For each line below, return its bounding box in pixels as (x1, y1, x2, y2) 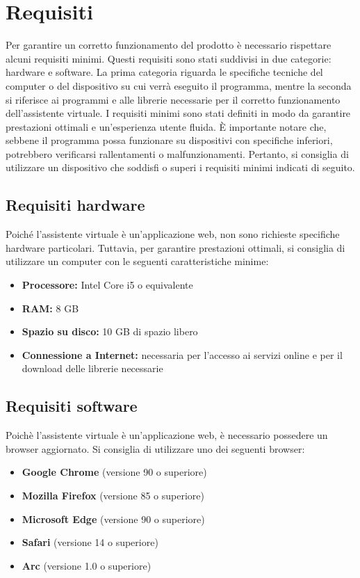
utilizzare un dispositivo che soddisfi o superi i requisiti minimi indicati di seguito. (6, 160, 355, 175)
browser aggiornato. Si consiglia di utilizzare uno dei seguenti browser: (6, 441, 305, 456)
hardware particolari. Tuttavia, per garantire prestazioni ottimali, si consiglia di (6, 240, 345, 255)
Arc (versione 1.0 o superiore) (22, 558, 152, 572)
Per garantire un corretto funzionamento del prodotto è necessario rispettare (6, 38, 332, 52)
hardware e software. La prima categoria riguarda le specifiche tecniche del (6, 65, 323, 79)
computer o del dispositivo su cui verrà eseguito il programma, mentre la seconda (6, 78, 352, 93)
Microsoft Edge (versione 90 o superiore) (22, 511, 205, 526)
